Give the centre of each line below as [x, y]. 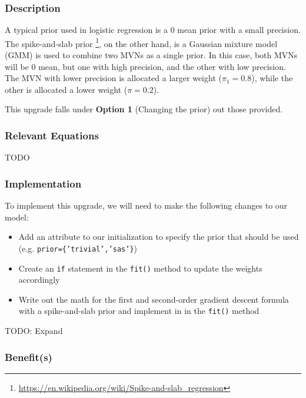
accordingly [39, 280]
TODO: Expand [34, 330]
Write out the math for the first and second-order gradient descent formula [154, 299]
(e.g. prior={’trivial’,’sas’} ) [78, 248]
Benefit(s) [29, 357]
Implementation [43, 183]
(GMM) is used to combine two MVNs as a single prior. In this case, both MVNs [151, 55]
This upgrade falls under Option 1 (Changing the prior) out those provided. [144, 109]
